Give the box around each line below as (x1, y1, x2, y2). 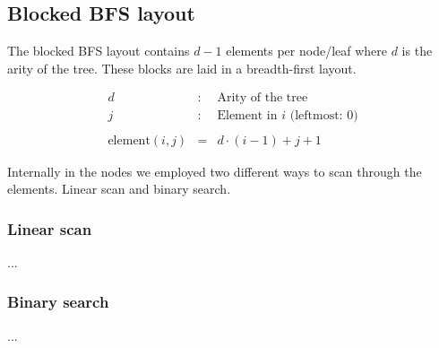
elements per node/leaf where (226, 41, 387, 60)
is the (401, 41, 433, 60)
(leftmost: (289, 109, 343, 123)
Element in (217, 109, 278, 123)
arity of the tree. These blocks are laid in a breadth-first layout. (7, 58, 357, 77)
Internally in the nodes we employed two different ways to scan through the (7, 161, 422, 180)
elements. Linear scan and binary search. (7, 179, 231, 198)
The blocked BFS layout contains (7, 41, 190, 60)
